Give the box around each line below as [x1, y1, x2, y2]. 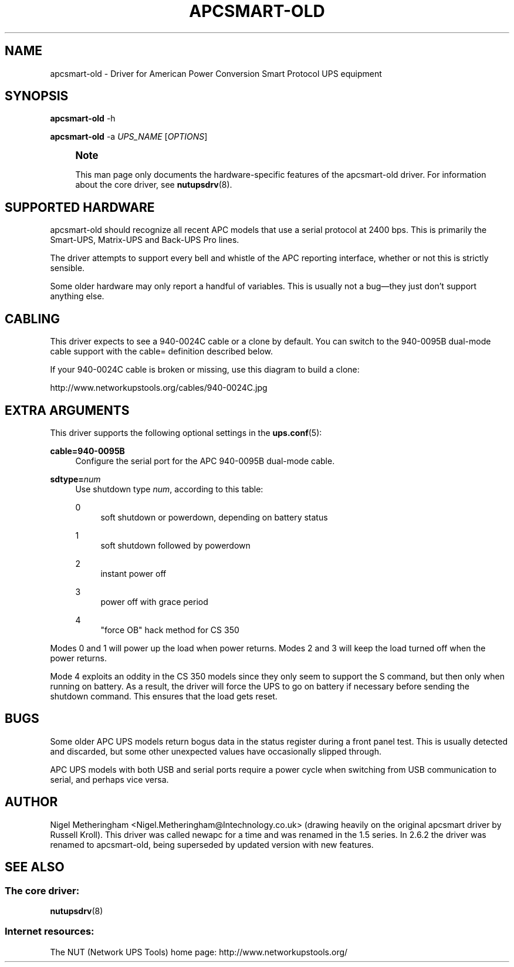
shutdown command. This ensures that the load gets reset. [50, 691, 278, 701]
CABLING [5, 311, 60, 326]
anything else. [50, 291, 104, 302]
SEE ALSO [5, 860, 65, 875]
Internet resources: [5, 925, 94, 938]
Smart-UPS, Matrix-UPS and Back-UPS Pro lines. [50, 235, 239, 245]
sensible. [50, 263, 85, 273]
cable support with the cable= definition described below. [50, 346, 273, 357]
